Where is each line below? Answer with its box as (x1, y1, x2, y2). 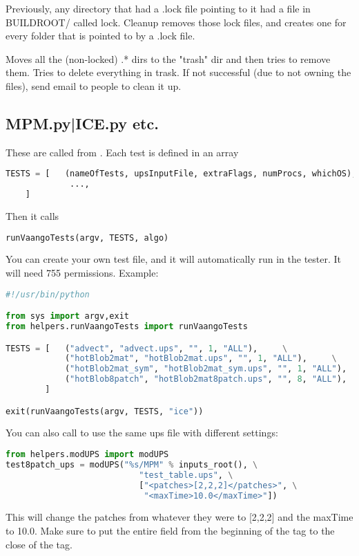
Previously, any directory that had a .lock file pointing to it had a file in (6, 1, 311, 15)
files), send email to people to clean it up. (6, 78, 182, 93)
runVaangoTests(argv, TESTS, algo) (6, 232, 169, 243)
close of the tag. (6, 537, 72, 551)
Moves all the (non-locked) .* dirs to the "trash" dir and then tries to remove (6, 51, 331, 66)
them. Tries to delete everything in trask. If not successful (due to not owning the (6, 65, 351, 80)
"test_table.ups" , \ (139, 470, 233, 480)
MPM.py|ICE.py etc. (6, 112, 159, 133)
